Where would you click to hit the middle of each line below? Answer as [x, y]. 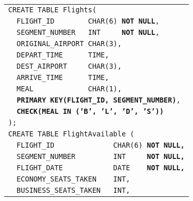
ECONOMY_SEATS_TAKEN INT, [73, 179]
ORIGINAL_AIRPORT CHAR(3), [69, 44]
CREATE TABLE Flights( [52, 10]
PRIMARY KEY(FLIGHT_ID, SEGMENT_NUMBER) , [99, 100]
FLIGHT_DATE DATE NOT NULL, [101, 168]
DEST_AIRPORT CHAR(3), [69, 66]
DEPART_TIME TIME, [63, 55]
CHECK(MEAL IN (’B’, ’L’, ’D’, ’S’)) [90, 111]
